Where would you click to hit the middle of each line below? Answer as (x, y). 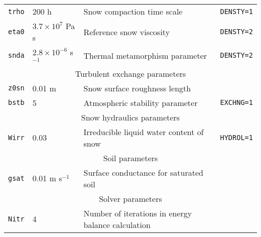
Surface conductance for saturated (143, 172)
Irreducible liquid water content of (144, 132)
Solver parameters (130, 198)
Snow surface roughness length (137, 88)
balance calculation (117, 224)
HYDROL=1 (236, 137)
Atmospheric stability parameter (141, 102)
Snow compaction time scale (133, 11)
